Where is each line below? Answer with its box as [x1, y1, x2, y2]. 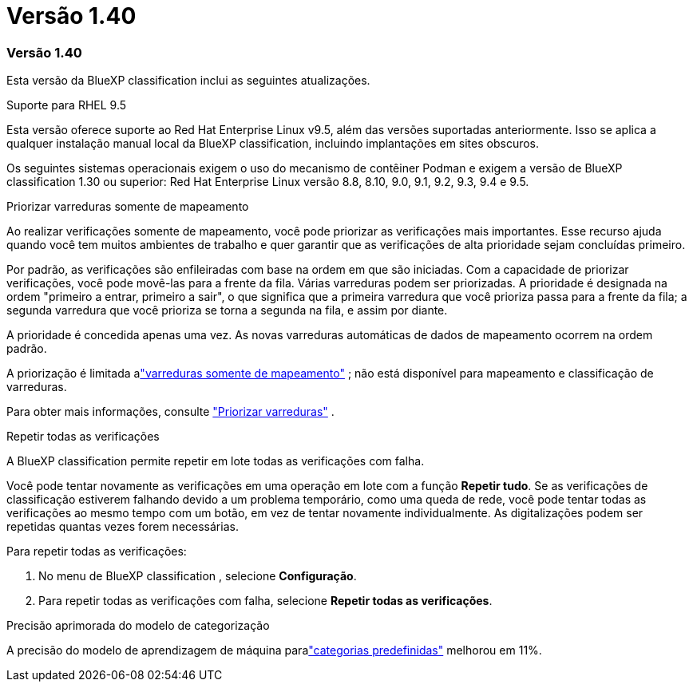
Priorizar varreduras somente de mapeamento [6, 200, 249, 214]
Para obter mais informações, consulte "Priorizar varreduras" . [6, 405, 335, 419]
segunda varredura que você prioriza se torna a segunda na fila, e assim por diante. [6, 303, 448, 318]
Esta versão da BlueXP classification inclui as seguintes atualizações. [6, 73, 370, 88]
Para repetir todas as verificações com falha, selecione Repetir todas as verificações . [38, 594, 493, 608]
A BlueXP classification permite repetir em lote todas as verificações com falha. [6, 454, 425, 469]
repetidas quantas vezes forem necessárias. [6, 520, 239, 534]
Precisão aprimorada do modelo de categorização [6, 619, 270, 633]
